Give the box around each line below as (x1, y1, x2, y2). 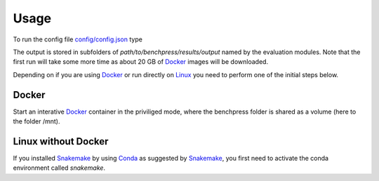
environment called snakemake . (13, 163, 105, 172)
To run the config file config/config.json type (13, 35, 143, 43)
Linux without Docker (13, 135, 109, 147)
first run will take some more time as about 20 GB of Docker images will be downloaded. (13, 58, 269, 66)
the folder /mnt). (13, 117, 60, 126)
